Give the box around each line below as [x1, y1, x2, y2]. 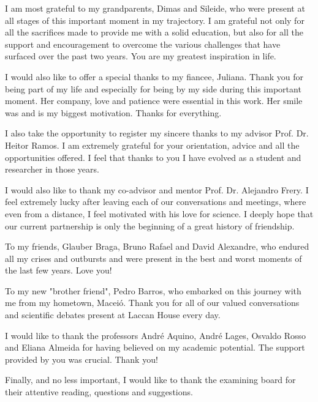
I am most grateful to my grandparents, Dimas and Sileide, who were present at [5, 2, 305, 14]
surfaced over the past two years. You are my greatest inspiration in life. [5, 50, 276, 62]
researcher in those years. [5, 163, 99, 176]
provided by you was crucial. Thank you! [5, 352, 158, 365]
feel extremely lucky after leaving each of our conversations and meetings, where [5, 195, 306, 208]
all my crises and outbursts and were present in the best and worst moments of [5, 251, 302, 264]
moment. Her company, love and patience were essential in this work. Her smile [5, 94, 303, 107]
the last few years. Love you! [5, 264, 112, 277]
